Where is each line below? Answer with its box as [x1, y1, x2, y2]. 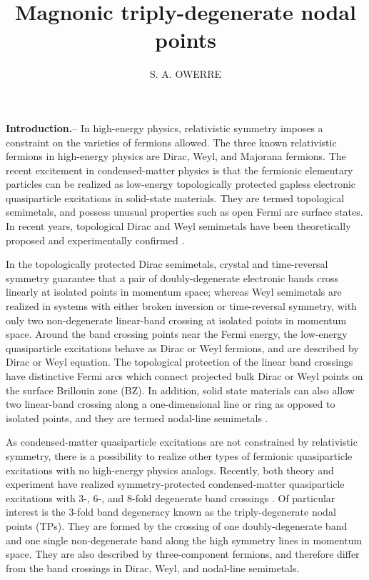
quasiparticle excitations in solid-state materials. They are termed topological [6, 190, 345, 205]
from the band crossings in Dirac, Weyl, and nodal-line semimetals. [6, 560, 300, 575]
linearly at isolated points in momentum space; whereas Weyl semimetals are [6, 284, 342, 299]
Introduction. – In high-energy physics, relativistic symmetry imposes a [6, 120, 323, 135]
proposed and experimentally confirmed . [6, 232, 185, 247]
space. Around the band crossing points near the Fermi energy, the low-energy [6, 326, 348, 341]
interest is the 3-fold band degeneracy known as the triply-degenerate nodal [6, 504, 336, 519]
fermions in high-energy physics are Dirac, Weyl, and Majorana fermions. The [6, 149, 346, 164]
